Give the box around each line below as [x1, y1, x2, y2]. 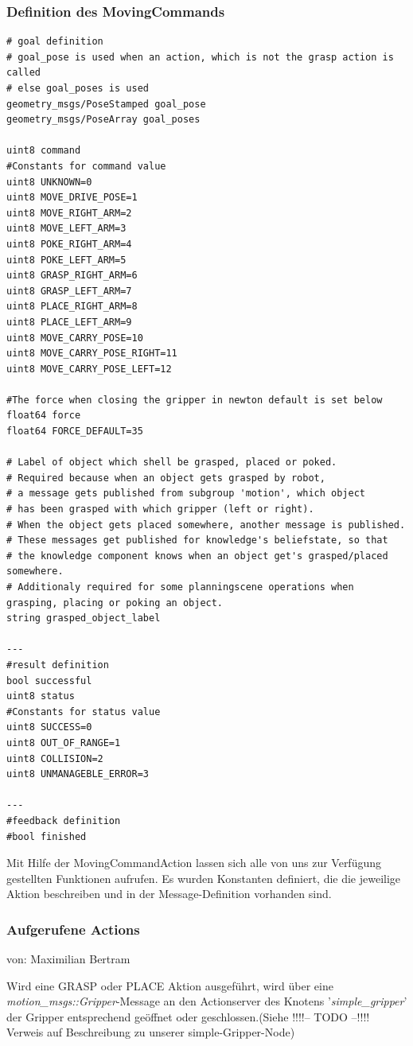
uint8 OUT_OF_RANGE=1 [6, 737, 121, 749]
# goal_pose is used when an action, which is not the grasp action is [6, 51, 394, 63]
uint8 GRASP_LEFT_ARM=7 [6, 285, 132, 297]
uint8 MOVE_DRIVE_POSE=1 [6, 192, 138, 204]
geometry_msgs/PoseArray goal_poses [6, 114, 201, 126]
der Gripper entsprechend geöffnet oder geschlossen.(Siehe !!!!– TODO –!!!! [6, 1008, 370, 1025]
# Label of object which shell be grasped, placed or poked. [6, 457, 337, 469]
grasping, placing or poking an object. [6, 597, 224, 609]
